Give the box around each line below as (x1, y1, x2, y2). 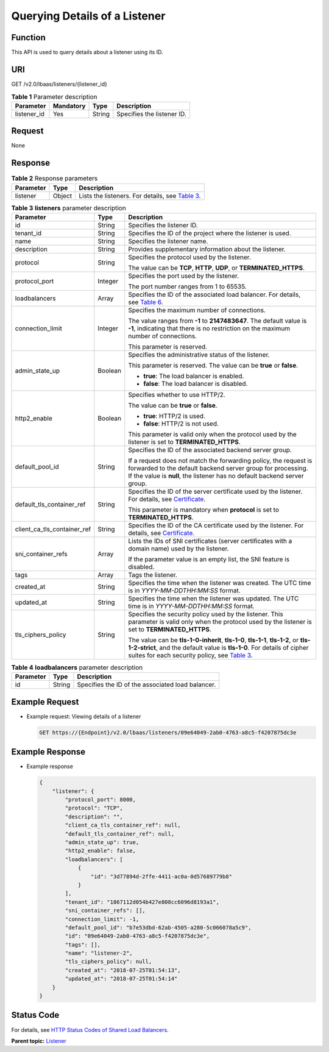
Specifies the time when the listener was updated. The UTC (128, 594, 299, 603)
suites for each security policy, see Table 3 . (128, 651, 253, 659)
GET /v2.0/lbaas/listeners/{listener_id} (11, 80, 108, 88)
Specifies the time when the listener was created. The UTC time (128, 578, 311, 587)
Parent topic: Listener (11, 1037, 66, 1045)
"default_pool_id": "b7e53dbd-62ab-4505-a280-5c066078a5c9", (65, 924, 252, 931)
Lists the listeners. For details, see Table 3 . (79, 191, 201, 200)
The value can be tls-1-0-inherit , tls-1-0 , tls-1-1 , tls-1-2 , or (128, 636, 299, 644)
